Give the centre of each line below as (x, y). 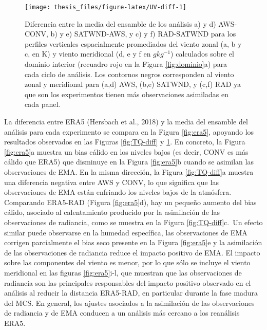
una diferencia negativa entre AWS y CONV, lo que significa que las (111, 182)
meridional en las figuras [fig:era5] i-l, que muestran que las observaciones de (123, 272)
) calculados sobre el (202, 54)
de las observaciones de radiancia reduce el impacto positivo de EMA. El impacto (132, 252)
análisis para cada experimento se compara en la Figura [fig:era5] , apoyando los (129, 131)
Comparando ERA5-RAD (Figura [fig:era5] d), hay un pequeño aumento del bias (130, 202)
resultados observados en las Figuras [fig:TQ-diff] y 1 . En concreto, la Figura (125, 142)
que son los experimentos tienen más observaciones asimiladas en (127, 94)
